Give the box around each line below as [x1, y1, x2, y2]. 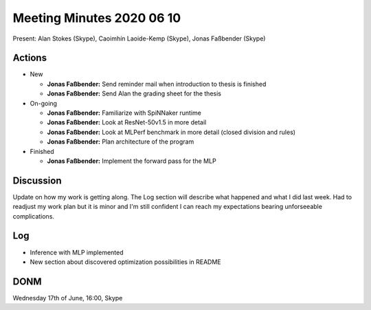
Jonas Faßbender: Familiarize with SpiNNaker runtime [47, 109, 202, 117]
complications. [12, 212, 55, 220]
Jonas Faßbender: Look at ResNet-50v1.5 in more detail [47, 118, 207, 126]
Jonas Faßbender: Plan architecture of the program [47, 137, 194, 146]
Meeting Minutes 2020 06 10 [12, 10, 181, 25]
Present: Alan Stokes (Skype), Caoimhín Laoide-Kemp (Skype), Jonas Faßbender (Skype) [12, 34, 266, 43]
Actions [12, 52, 47, 64]
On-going [30, 99, 58, 107]
